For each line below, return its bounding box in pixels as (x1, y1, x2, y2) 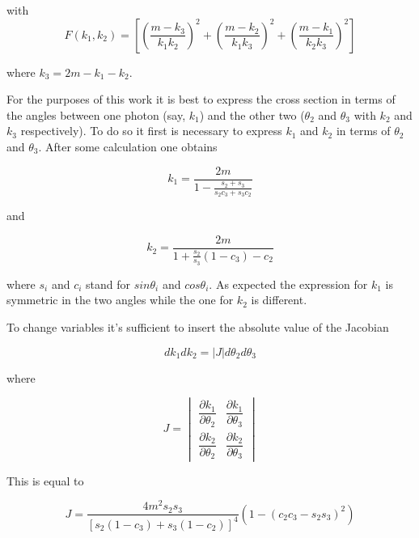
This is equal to (6, 472, 84, 489)
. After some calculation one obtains (38, 138, 218, 155)
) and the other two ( (199, 106, 305, 123)
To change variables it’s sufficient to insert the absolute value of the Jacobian (6, 319, 389, 336)
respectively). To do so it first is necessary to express (20, 122, 282, 139)
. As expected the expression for (209, 275, 368, 292)
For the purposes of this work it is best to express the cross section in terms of (6, 91, 396, 108)
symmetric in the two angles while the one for (6, 291, 234, 308)
